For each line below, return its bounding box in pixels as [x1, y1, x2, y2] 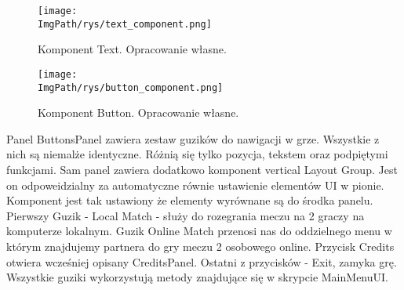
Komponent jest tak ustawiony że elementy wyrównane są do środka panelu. [6, 192, 373, 208]
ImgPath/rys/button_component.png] [38, 82, 224, 93]
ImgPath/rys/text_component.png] [38, 18, 212, 30]
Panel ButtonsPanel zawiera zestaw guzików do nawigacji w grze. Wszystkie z [6, 130, 380, 147]
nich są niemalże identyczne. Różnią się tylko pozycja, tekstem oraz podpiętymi [6, 146, 388, 162]
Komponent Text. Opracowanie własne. [38, 41, 227, 57]
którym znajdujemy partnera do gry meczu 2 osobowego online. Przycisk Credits [6, 237, 395, 254]
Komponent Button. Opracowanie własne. [38, 104, 239, 121]
